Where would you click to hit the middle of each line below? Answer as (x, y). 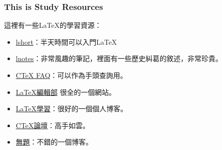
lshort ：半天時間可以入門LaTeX (66, 41)
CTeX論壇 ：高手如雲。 (53, 125)
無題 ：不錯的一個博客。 (54, 142)
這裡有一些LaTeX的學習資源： (53, 25)
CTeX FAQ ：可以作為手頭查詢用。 (71, 75)
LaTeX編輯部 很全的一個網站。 (66, 92)
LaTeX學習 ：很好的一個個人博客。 (72, 109)
